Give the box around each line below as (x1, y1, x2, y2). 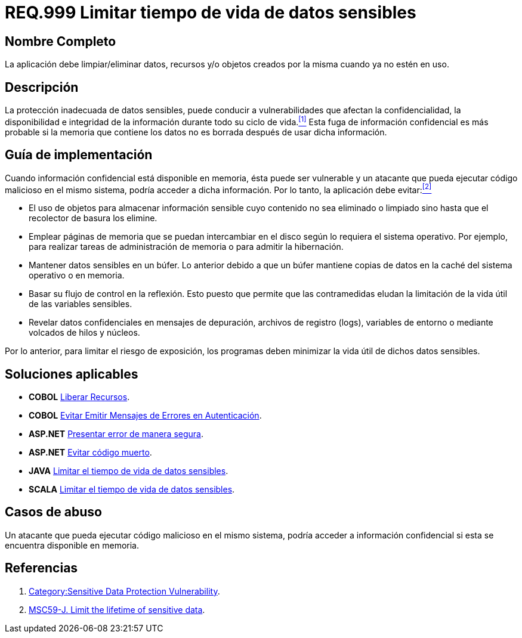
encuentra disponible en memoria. (5, 540, 139, 550)
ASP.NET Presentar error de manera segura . (29, 429, 204, 439)
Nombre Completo (5, 33, 116, 49)
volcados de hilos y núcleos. (29, 327, 140, 338)
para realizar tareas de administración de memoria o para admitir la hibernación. (29, 241, 344, 252)
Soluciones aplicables (5, 366, 138, 382)
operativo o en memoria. (29, 270, 125, 281)
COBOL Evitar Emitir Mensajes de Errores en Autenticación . (29, 410, 262, 421)
